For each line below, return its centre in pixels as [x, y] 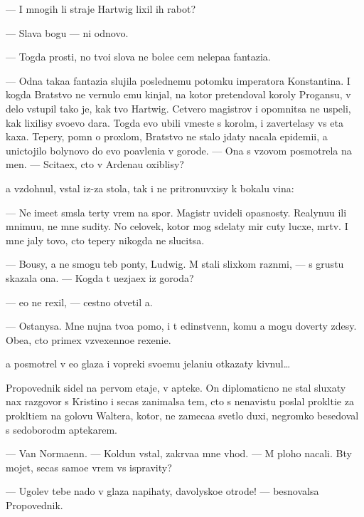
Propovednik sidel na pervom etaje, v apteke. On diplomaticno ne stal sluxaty [176, 387]
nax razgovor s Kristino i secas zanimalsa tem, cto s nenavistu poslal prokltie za [180, 401]
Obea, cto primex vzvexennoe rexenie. [89, 339]
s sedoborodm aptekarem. [61, 429]
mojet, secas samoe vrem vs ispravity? [89, 467]
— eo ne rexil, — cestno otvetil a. [79, 302]
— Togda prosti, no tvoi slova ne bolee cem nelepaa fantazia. [138, 57]
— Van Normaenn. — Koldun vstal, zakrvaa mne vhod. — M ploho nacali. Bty [179, 453]
